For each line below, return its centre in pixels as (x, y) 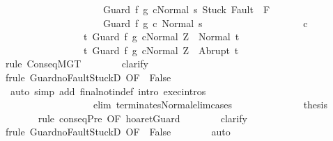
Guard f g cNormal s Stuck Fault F (186, 9)
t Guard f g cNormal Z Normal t (161, 36)
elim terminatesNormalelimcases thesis (210, 105)
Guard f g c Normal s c (205, 23)
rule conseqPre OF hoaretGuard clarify (142, 118)
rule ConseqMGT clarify (77, 64)
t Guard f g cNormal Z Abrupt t (161, 50)
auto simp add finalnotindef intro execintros (108, 91)
